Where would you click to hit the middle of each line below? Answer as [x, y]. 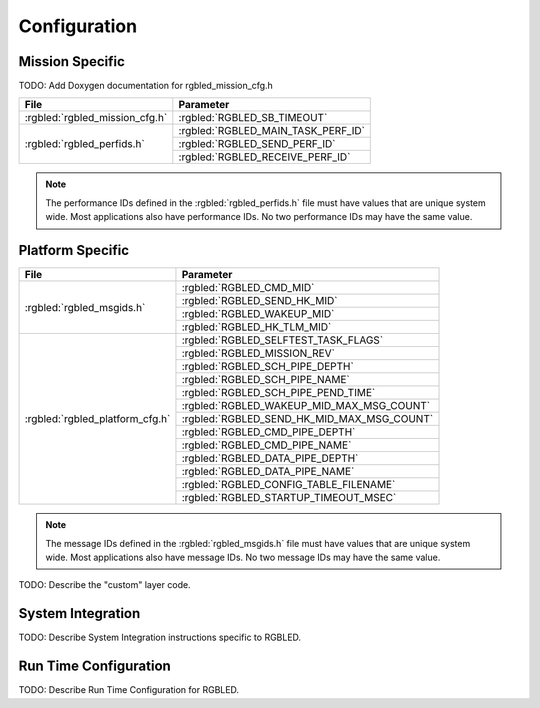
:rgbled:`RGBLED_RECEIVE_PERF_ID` [264, 157]
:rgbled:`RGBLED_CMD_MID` [248, 288]
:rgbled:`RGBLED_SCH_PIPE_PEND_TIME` [278, 393]
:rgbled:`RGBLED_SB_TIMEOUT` [253, 118]
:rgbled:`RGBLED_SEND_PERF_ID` [257, 144]
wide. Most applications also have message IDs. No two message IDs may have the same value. [243, 557]
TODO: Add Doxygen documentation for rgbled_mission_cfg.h [146, 86]
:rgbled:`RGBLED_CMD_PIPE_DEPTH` [268, 432]
